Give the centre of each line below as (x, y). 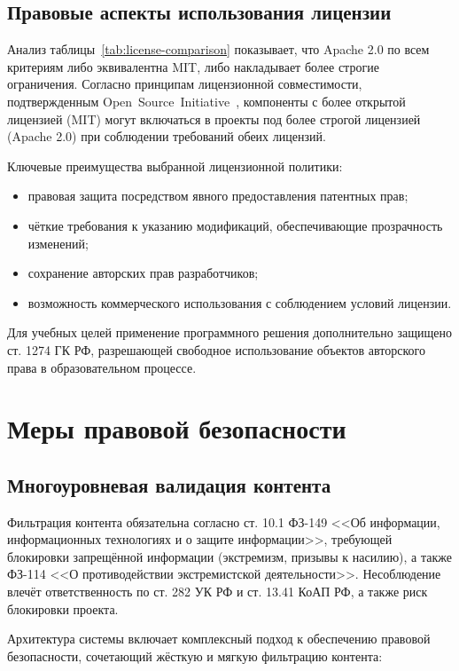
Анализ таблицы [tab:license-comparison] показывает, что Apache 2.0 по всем (218, 49)
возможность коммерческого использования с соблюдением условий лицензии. (240, 302)
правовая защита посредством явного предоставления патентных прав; (218, 196)
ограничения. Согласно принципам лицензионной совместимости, (185, 84)
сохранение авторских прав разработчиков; (143, 273)
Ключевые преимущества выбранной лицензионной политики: (175, 166)
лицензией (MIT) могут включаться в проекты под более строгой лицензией (214, 118)
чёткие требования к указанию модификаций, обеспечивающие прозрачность (235, 225)
